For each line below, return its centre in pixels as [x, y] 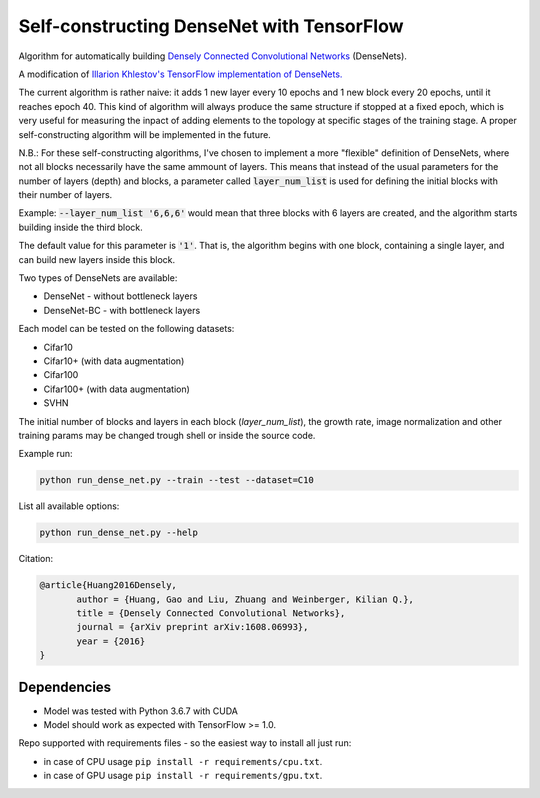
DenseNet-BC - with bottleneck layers [122, 310]
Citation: [36, 559]
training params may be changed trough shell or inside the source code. [167, 435]
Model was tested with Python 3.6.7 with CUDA [141, 711]
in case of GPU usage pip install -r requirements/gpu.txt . [183, 776]
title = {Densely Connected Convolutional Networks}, [211, 613]
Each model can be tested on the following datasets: [126, 329]
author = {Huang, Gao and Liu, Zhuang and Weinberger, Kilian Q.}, [245, 599]
